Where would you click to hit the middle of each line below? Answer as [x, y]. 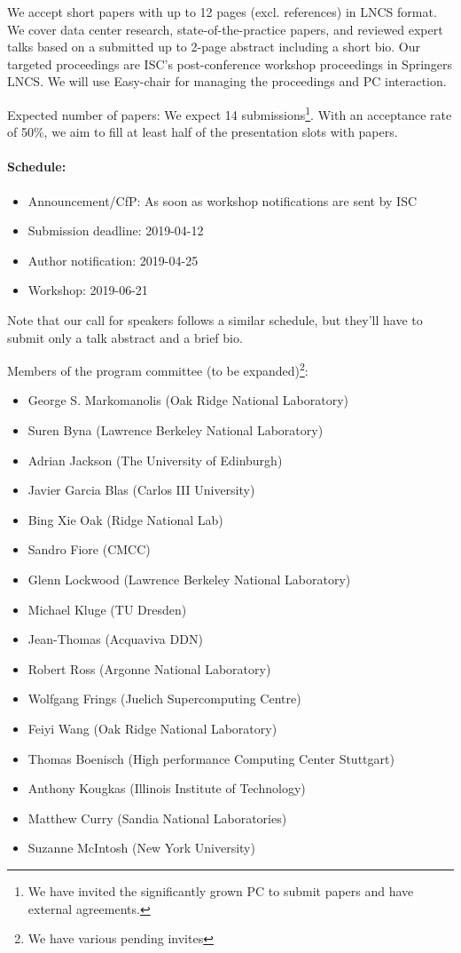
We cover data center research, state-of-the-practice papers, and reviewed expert [225, 29]
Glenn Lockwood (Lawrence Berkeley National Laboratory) [189, 579]
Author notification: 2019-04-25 [113, 260]
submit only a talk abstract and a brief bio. [125, 337]
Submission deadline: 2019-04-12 [116, 230]
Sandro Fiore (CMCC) [89, 549]
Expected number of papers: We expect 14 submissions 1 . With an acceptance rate [230, 113]
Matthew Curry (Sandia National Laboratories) [157, 818]
